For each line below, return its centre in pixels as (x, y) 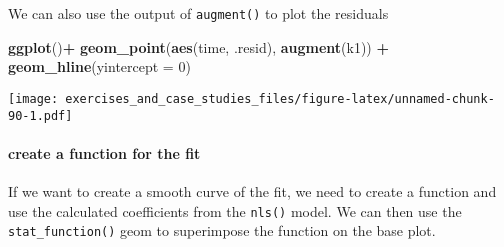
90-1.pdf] (40, 115)
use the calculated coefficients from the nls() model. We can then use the (235, 210)
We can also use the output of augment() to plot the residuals (198, 13)
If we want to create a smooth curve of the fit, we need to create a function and (252, 190)
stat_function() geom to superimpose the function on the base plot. (222, 230)
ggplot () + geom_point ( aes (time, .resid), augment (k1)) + (199, 46)
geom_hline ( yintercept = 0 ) (99, 66)
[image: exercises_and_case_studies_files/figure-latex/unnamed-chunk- (251, 98)
